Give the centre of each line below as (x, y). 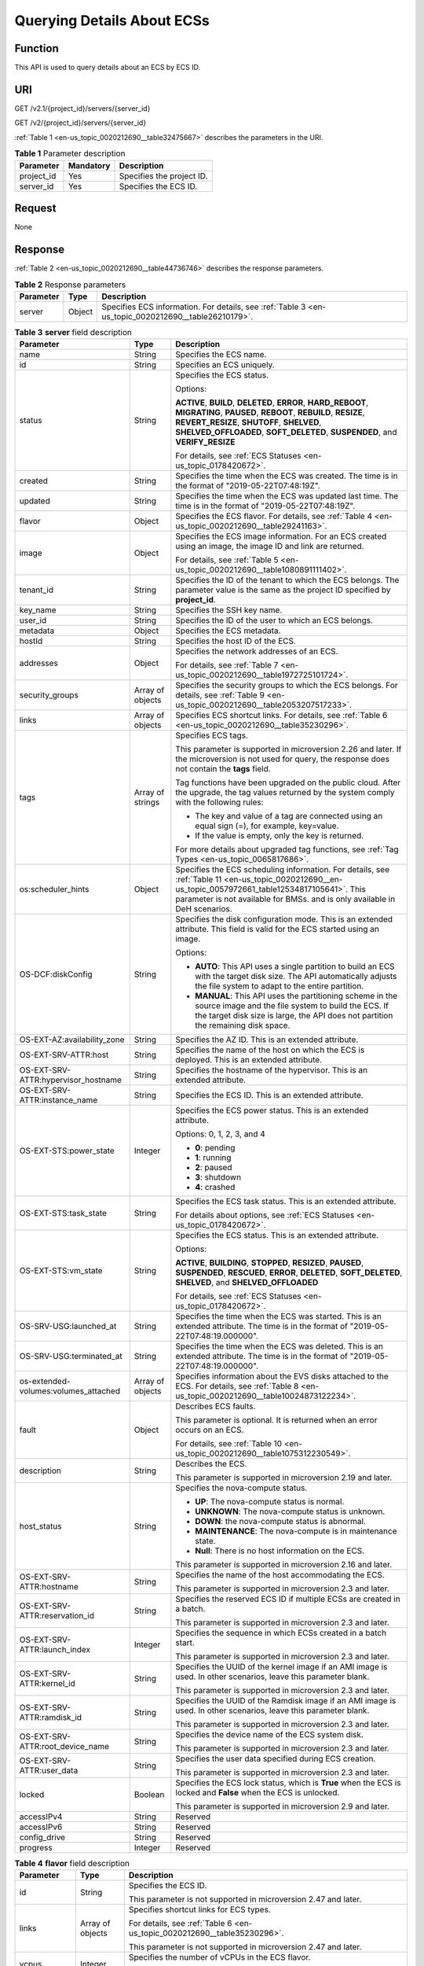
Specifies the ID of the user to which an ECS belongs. (274, 620)
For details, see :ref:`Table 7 (227, 665)
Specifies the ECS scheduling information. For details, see (283, 870)
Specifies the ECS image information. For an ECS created (281, 536)
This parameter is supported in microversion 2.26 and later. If (289, 749)
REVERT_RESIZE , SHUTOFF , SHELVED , (249, 422)
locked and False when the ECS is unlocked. (258, 1793)
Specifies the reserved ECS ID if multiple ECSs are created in (288, 1599)
